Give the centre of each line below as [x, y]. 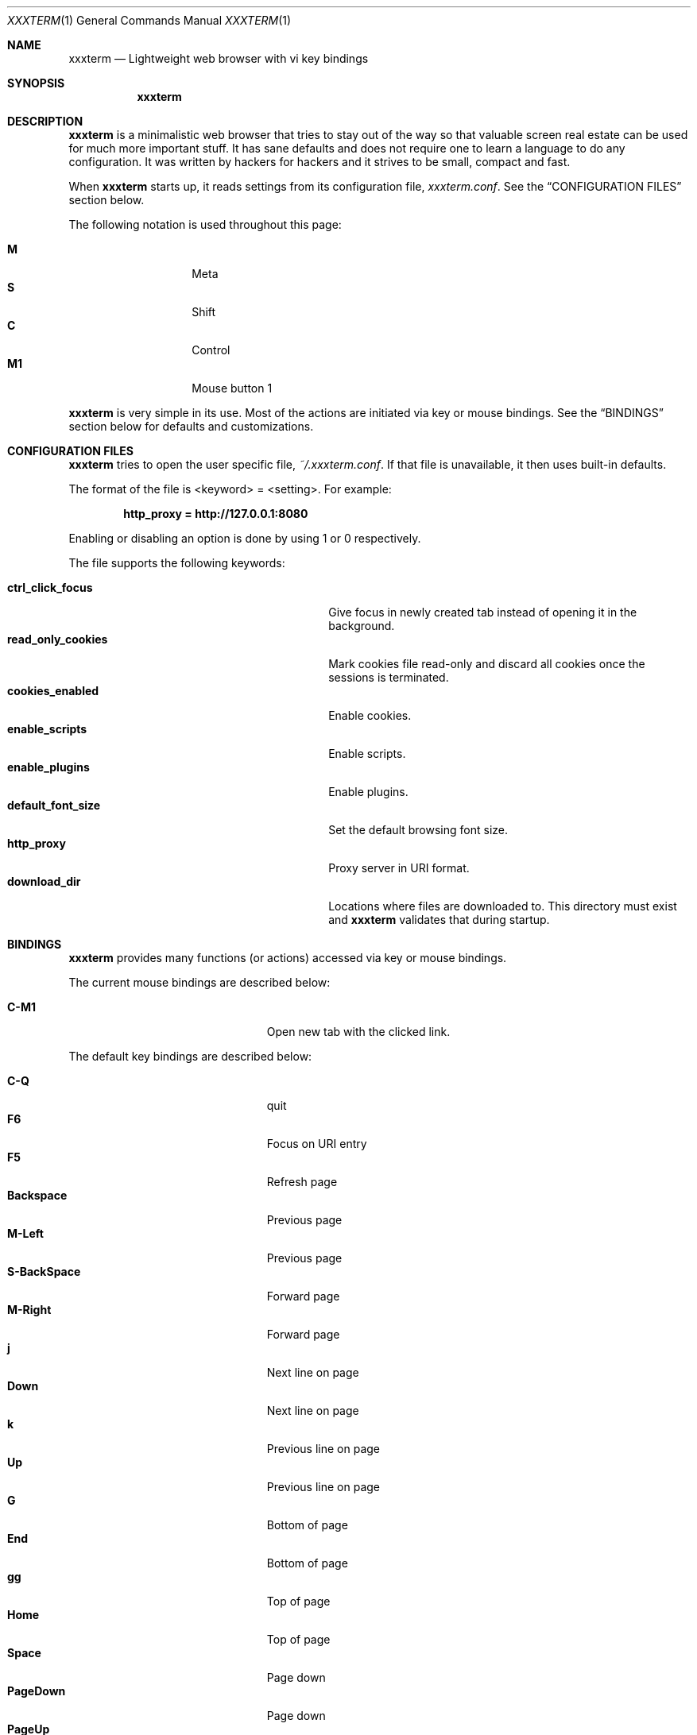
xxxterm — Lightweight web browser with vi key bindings [219, 58]
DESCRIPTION [45, 121]
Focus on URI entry [317, 1144]
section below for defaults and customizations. [191, 426]
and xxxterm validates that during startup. [439, 920]
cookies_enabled [53, 691]
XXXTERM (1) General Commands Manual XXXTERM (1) [149, 20]
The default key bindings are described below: [190, 1056]
